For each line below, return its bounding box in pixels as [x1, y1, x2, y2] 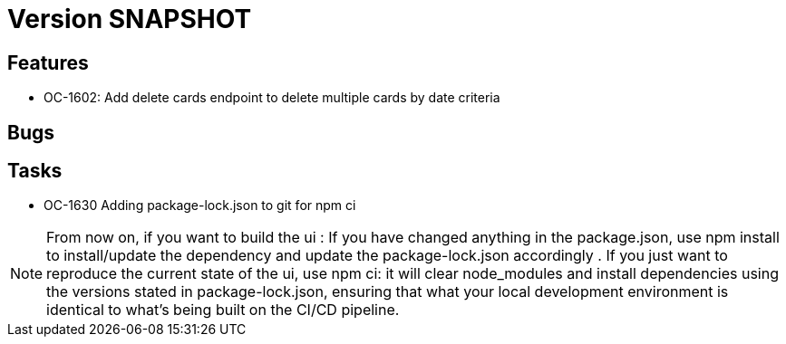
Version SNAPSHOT [7, 4, 252, 34]
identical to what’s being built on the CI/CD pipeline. [46, 301, 400, 320]
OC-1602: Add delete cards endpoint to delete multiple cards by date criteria [44, 90, 500, 106]
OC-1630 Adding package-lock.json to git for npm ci [44, 197, 356, 214]
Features [7, 51, 89, 74]
